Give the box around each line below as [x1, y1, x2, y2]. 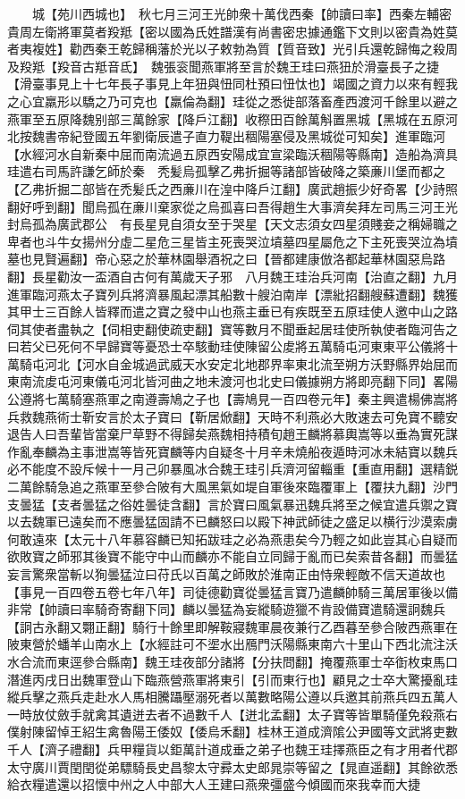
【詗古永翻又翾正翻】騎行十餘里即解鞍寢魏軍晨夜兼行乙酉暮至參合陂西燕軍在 [7, 617, 458, 635]
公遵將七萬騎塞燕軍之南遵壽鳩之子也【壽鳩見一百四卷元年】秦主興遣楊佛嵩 [7, 390, 445, 408]
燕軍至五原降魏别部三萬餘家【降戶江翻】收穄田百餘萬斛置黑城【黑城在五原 [7, 109, 445, 128]
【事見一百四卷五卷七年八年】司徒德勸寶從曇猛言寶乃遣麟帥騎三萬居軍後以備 [7, 582, 458, 601]
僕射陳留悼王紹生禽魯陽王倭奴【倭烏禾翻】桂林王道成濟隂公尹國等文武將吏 [7, 722, 445, 741]
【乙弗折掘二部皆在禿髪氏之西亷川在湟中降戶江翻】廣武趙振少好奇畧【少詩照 [7, 179, 458, 198]
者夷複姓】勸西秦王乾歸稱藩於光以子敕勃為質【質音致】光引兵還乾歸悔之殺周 [7, 39, 458, 58]
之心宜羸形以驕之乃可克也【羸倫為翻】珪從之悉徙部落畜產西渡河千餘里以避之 [7, 91, 458, 110]
